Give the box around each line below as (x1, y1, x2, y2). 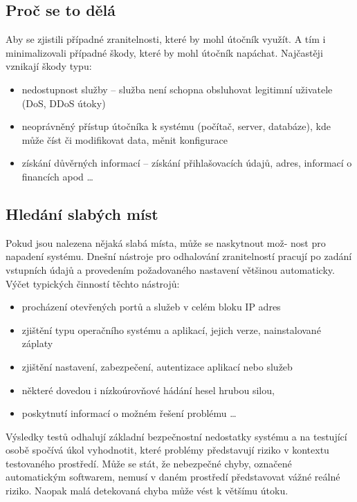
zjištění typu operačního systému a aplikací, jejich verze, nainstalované (21, 322, 321, 337)
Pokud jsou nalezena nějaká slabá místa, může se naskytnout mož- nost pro (6, 235, 326, 250)
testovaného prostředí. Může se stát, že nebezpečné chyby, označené (6, 456, 292, 470)
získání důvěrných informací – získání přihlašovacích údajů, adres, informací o (21, 156, 352, 170)
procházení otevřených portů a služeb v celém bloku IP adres (21, 299, 281, 314)
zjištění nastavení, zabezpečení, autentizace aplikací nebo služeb (21, 359, 293, 373)
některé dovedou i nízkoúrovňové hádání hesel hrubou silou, (21, 382, 275, 397)
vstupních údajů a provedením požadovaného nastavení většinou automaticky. (6, 262, 335, 277)
